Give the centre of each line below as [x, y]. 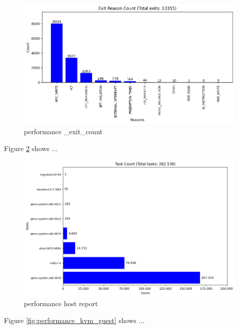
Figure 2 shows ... [31, 148]
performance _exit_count [63, 131]
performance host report [61, 303]
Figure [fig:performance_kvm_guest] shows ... [74, 320]
